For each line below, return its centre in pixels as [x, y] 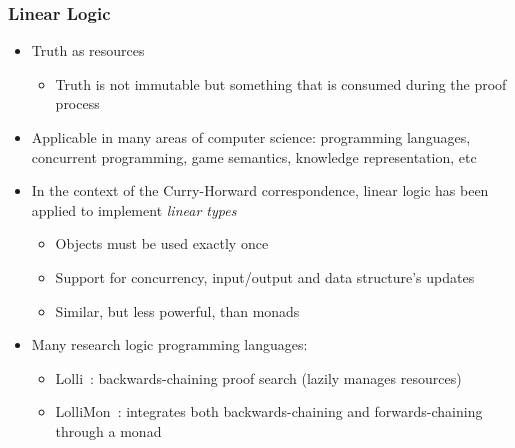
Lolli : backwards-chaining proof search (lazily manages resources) [258, 377]
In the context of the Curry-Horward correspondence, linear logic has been [260, 190]
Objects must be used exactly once [162, 243]
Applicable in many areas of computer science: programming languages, [251, 137]
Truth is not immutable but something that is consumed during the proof [281, 83]
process [77, 103]
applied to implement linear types [134, 209]
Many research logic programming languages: [169, 344]
